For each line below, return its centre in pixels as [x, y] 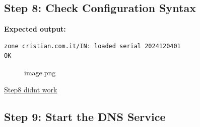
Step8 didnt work [31, 89]
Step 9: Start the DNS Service [85, 116]
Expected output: [35, 29]
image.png [40, 72]
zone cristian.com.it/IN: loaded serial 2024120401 [92, 46]
